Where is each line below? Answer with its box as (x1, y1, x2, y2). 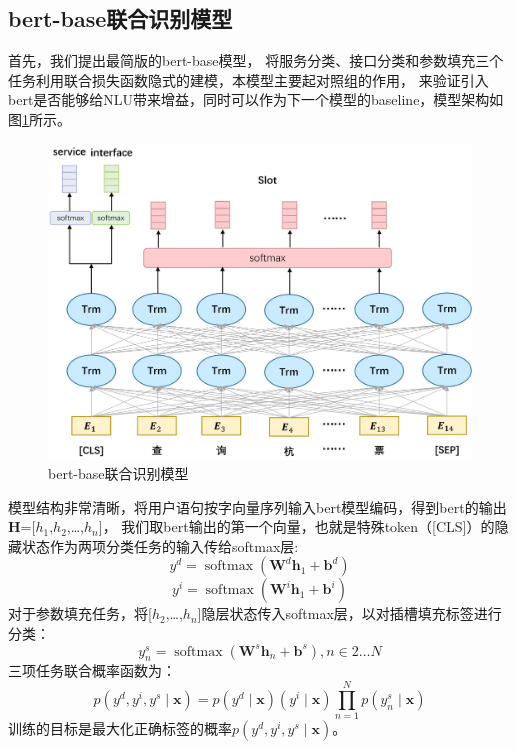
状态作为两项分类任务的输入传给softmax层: (21, 535, 299, 556)
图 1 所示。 (8, 108, 71, 129)
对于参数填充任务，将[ (8, 603, 152, 624)
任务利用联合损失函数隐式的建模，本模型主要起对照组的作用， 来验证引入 (8, 69, 489, 90)
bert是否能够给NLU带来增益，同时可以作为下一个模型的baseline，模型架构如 (8, 89, 504, 110)
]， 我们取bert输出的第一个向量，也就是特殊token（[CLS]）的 (98, 516, 495, 537)
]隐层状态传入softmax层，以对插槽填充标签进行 (197, 603, 502, 624)
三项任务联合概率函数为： (8, 660, 176, 681)
